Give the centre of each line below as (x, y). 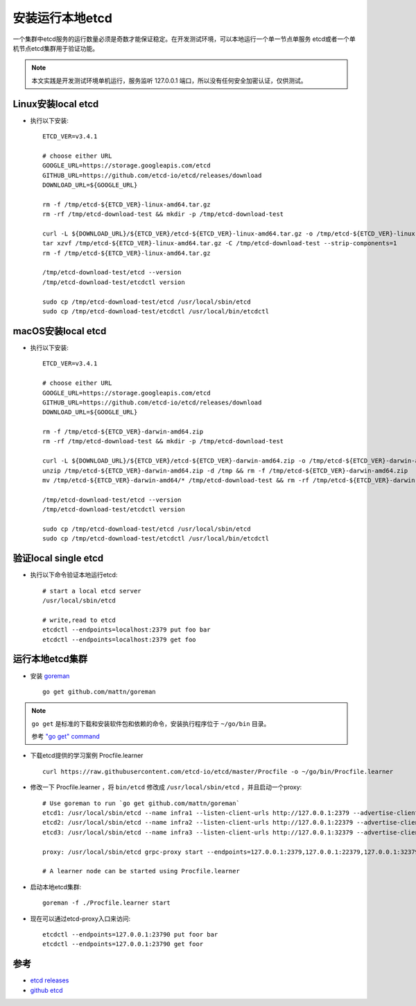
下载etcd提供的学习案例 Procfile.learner (87, 756)
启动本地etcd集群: (56, 887)
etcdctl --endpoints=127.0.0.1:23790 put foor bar (130, 934)
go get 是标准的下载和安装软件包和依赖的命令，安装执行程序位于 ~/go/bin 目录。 (151, 723)
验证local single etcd (58, 558)
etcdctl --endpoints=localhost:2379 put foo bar (127, 630)
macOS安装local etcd (60, 331)
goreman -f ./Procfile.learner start (107, 903)
